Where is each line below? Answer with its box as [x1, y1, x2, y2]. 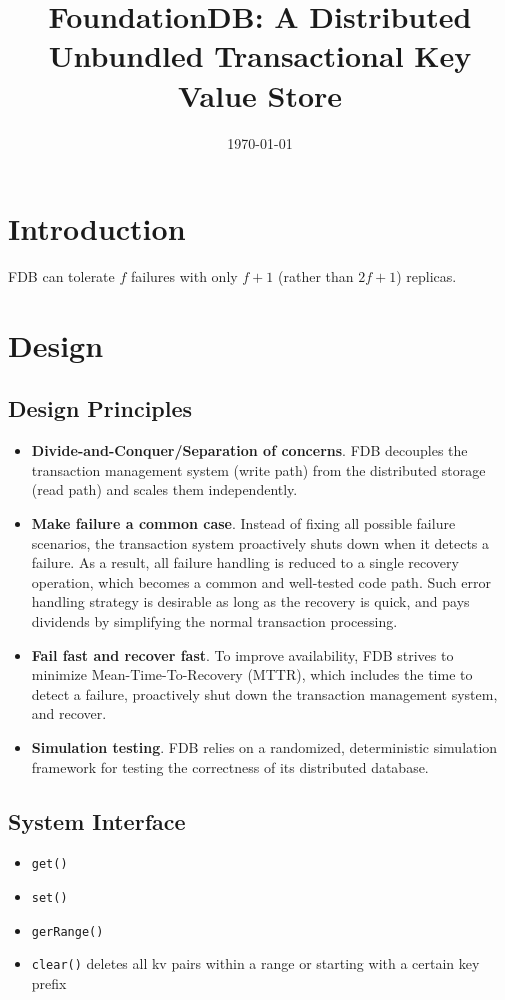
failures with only [130, 266, 238, 287]
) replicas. [396, 266, 457, 287]
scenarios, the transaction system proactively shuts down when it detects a [31, 532, 490, 553]
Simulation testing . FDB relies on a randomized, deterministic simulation [31, 736, 498, 757]
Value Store [177, 74, 343, 115]
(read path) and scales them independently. [31, 479, 298, 500]
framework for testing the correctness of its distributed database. [31, 756, 429, 777]
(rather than [278, 266, 354, 287]
